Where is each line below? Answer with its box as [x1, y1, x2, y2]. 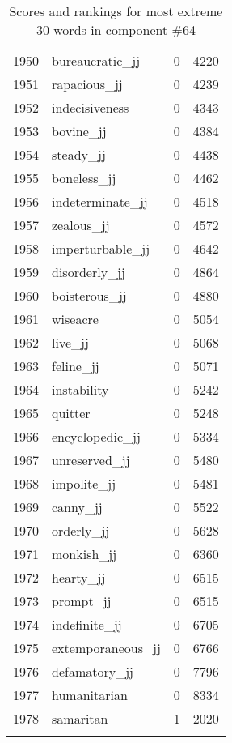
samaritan [52, 709, 108, 728]
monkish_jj [52, 544, 117, 563]
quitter [52, 404, 91, 422]
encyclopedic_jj [52, 427, 141, 446]
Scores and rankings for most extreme [9, 2, 223, 20]
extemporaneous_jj [52, 638, 161, 657]
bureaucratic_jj [52, 51, 141, 70]
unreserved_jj [52, 450, 130, 469]
